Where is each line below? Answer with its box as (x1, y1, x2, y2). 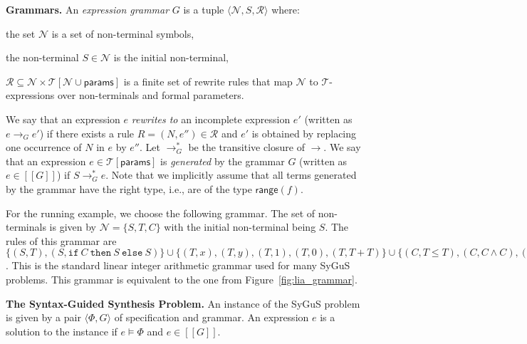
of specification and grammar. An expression (114, 310, 309, 325)
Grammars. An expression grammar (6, 2, 169, 16)
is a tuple (183, 2, 224, 16)
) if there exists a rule (39, 125, 135, 140)
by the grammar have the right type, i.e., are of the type (6, 181, 252, 196)
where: (271, 2, 300, 16)
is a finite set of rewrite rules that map (123, 73, 293, 88)
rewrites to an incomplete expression (131, 111, 291, 126)
